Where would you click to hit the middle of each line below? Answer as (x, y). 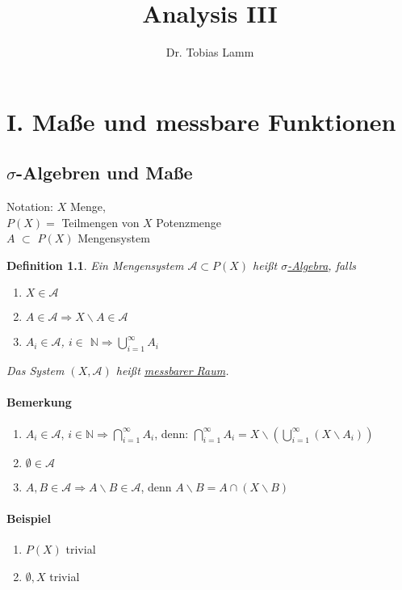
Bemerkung (39, 402)
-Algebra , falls (322, 265)
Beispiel (29, 518)
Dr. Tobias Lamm (210, 52)
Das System (36, 371)
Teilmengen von (100, 222)
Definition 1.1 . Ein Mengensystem (95, 265)
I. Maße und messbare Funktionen (201, 121)
